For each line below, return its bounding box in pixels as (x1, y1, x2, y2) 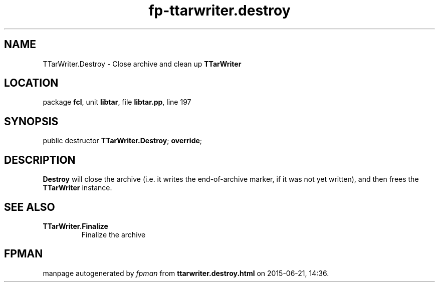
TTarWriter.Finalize (43, 221, 108, 230)
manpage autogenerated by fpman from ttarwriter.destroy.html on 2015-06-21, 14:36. (43, 268, 329, 277)
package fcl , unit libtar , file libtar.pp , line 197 (43, 98, 191, 107)
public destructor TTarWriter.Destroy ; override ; (43, 136, 202, 145)
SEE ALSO (4, 200, 55, 213)
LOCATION (4, 77, 59, 90)
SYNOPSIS (4, 115, 59, 128)
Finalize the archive (81, 230, 146, 239)
